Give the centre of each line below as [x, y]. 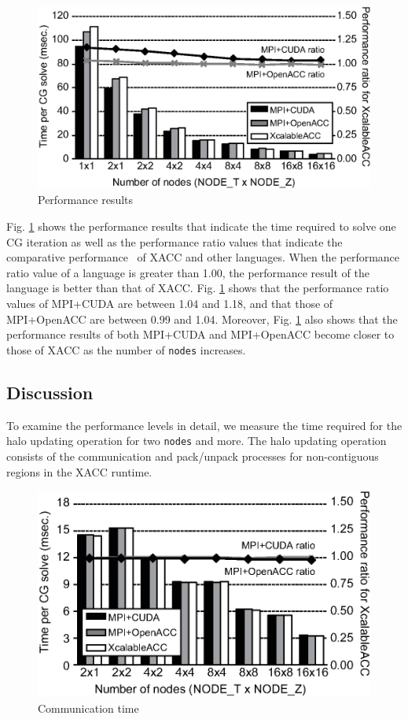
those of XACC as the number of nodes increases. [126, 349]
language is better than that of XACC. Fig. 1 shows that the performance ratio [198, 288]
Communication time [88, 708]
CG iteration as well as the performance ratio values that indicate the [175, 241]
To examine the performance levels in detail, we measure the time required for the [204, 425]
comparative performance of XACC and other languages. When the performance [203, 257]
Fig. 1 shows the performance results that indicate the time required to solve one [201, 226]
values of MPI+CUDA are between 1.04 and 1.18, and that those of [170, 304]
